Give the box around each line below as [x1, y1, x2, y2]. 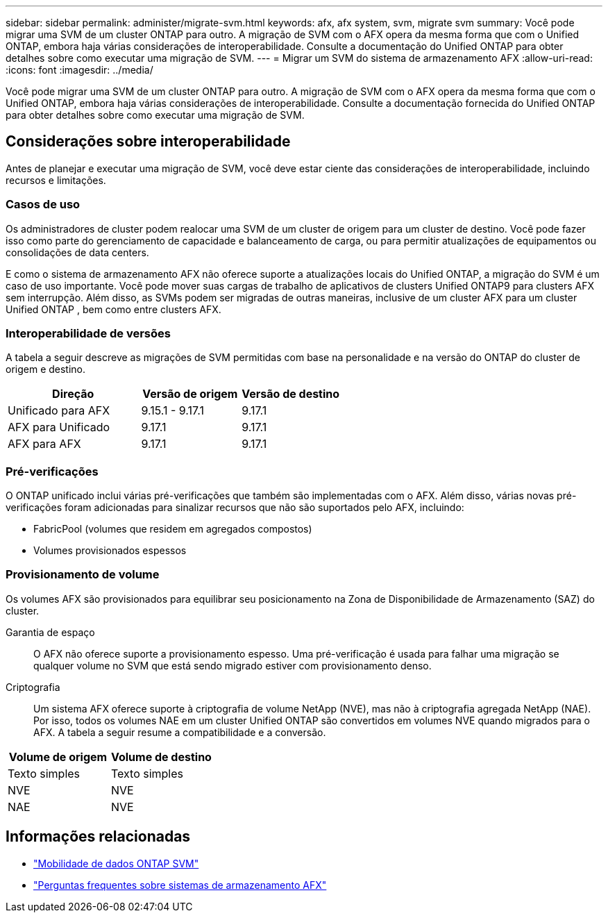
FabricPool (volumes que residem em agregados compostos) [33, 523, 312, 535]
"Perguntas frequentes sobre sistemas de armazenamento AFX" [33, 878, 327, 891]
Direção [52, 387, 94, 401]
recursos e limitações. [6, 174, 106, 186]
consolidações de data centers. [6, 246, 149, 258]
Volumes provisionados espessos [33, 544, 187, 557]
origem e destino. [6, 363, 86, 376]
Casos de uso [6, 197, 81, 212]
